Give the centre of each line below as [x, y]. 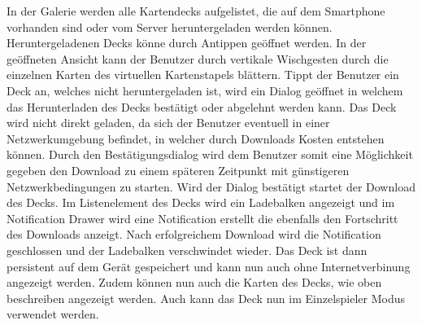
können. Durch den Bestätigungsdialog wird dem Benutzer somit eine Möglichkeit [210, 154]
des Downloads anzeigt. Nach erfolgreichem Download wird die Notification [194, 234]
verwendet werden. [53, 314]
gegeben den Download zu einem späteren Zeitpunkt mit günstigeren [178, 170]
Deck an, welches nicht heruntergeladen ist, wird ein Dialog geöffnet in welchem [205, 90]
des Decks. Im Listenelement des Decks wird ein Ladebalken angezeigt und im [201, 202]
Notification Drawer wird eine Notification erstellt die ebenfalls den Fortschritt [202, 218]
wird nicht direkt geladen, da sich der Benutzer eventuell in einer [168, 123]
